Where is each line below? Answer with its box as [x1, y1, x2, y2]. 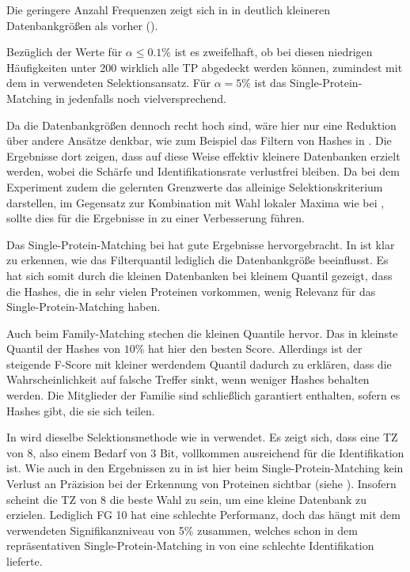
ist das [254, 74, 287, 91]
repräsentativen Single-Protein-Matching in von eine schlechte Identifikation [6, 537, 374, 554]
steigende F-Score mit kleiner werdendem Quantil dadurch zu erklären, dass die [6, 355, 392, 372]
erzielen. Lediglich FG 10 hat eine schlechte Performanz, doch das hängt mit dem [6, 506, 401, 523]
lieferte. [6, 553, 43, 569]
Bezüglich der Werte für [6, 44, 123, 60]
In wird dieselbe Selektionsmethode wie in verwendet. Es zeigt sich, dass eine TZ [6, 429, 398, 445]
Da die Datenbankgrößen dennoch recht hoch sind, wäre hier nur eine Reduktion [6, 116, 397, 133]
